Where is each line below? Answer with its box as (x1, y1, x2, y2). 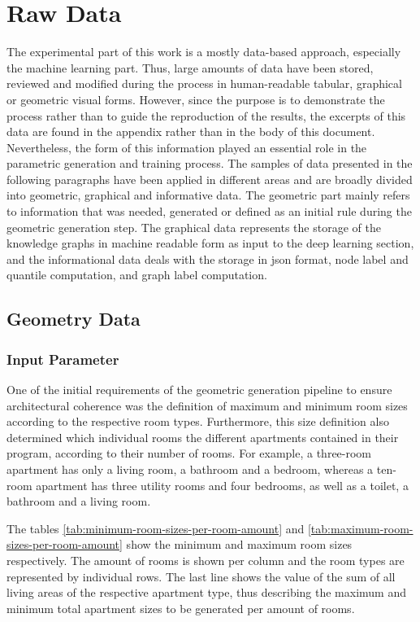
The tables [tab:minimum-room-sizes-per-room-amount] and (6, 519, 305, 537)
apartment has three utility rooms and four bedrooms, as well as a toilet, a (36, 476, 409, 493)
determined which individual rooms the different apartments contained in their (6, 428, 399, 445)
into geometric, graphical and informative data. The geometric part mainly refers (6, 186, 410, 204)
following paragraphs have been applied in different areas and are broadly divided (6, 170, 413, 187)
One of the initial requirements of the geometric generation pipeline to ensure (6, 381, 392, 398)
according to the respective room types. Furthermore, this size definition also (6, 413, 389, 430)
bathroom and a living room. (6, 493, 151, 510)
